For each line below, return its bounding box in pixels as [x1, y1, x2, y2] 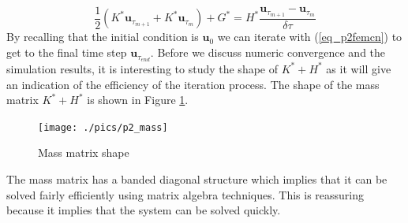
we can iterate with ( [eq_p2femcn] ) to [217, 28, 402, 45]
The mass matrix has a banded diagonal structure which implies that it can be [6, 170, 387, 187]
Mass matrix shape [38, 144, 129, 161]
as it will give [326, 60, 391, 76]
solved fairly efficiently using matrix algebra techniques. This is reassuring [6, 186, 365, 203]
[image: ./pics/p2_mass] [38, 121, 168, 133]
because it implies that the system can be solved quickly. [6, 202, 281, 218]
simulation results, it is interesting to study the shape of [6, 60, 279, 76]
